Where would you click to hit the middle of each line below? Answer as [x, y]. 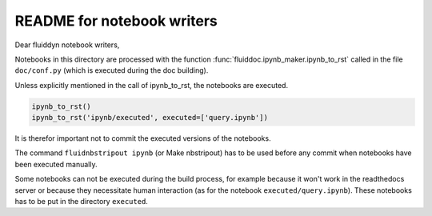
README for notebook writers [116, 21]
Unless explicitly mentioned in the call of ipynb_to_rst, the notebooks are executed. [151, 85]
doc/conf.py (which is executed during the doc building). [112, 70]
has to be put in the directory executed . [81, 202]
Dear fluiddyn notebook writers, [67, 45]
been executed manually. [56, 164]
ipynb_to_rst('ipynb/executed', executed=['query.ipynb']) [150, 118]
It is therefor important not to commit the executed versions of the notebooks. [143, 138]
